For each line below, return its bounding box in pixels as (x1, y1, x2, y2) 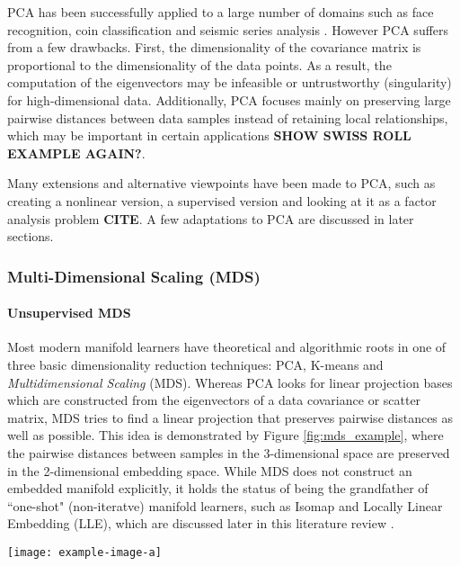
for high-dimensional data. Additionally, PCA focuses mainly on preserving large (7, 90, 451, 109)
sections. (7, 227, 54, 246)
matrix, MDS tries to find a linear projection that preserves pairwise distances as (7, 408, 454, 427)
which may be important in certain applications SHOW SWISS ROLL (7, 126, 411, 145)
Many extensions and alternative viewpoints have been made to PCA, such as (7, 174, 436, 193)
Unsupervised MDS (7, 303, 131, 322)
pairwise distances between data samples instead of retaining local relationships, (7, 108, 448, 127)
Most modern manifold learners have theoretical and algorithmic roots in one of (7, 337, 447, 356)
